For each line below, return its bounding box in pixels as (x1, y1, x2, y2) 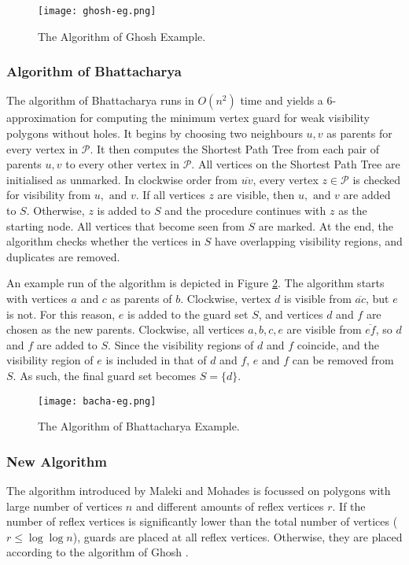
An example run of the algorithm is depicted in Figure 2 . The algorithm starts (6, 275, 385, 291)
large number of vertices (6, 497, 123, 514)
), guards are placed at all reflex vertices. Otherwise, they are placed (72, 528, 403, 545)
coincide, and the (297, 336, 380, 353)
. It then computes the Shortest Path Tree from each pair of (90, 140, 380, 157)
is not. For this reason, (6, 305, 116, 322)
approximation (6, 109, 76, 126)
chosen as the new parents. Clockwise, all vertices (6, 321, 245, 338)
